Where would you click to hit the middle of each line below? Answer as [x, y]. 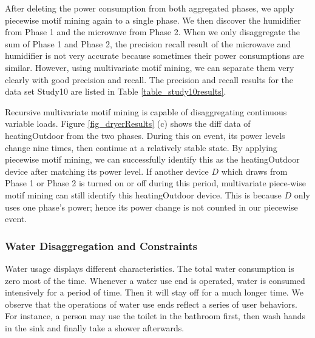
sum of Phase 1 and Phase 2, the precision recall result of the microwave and [148, 43]
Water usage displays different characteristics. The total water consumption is [150, 268]
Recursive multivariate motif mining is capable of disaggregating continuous [146, 111]
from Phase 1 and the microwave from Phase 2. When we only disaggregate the [153, 32]
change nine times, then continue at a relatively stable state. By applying [141, 147]
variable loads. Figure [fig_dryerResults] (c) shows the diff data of [128, 123]
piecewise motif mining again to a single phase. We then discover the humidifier [153, 20]
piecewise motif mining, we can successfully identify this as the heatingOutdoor [152, 159]
